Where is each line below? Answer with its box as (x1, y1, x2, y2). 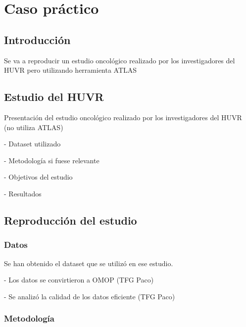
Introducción (4, 32, 71, 47)
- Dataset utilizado (4, 139, 61, 149)
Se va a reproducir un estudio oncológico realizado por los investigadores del (4, 55, 235, 65)
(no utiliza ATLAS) (4, 122, 63, 132)
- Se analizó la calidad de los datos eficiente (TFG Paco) (4, 291, 175, 301)
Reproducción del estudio (4, 212, 137, 228)
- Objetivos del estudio (4, 172, 73, 182)
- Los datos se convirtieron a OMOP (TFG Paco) (4, 275, 154, 285)
